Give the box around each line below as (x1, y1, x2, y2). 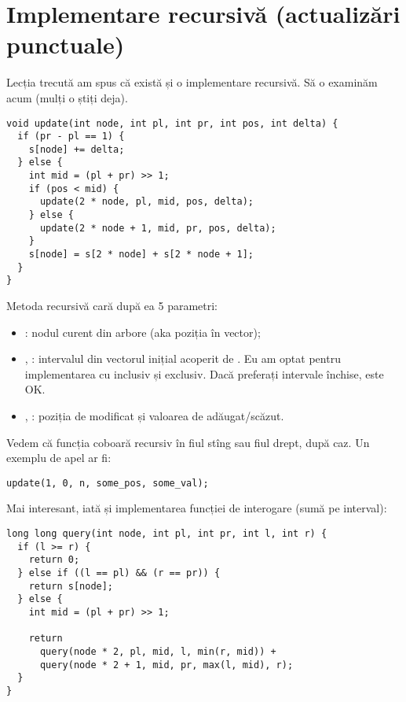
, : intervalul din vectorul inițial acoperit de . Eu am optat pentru (24, 350, 341, 367)
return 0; (28, 554, 80, 566)
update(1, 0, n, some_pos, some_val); (6, 477, 209, 489)
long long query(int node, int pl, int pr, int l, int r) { (6, 528, 327, 540)
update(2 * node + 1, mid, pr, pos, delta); (39, 222, 276, 234)
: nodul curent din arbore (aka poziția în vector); (24, 323, 261, 340)
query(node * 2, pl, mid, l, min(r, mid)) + (39, 645, 276, 657)
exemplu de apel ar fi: (6, 449, 112, 466)
